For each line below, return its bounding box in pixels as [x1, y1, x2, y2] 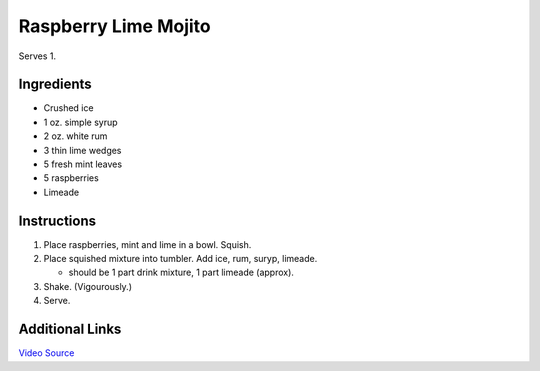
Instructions [18, 212, 97, 229]
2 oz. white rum [43, 130, 108, 142]
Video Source [18, 347, 75, 359]
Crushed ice [43, 102, 94, 114]
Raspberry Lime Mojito [18, 15, 211, 37]
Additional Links [18, 321, 122, 338]
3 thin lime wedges [43, 144, 122, 156]
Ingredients [18, 76, 92, 93]
